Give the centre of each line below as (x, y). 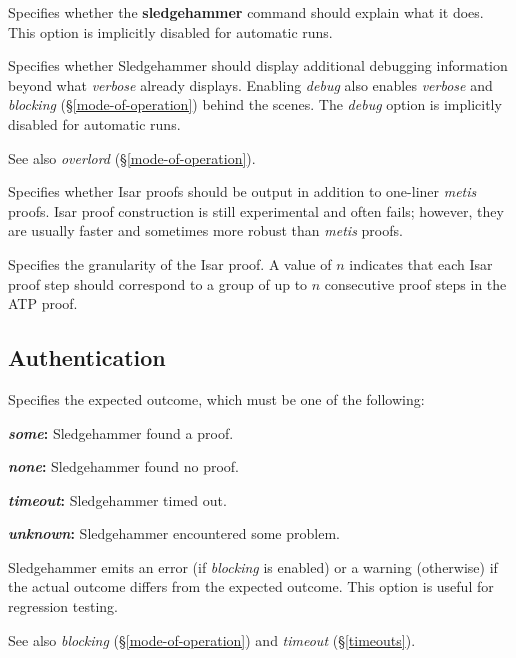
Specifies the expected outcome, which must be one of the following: (216, 398)
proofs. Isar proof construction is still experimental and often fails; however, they (256, 210)
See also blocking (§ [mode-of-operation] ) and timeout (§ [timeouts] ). (212, 639)
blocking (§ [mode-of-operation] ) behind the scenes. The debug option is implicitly (255, 104)
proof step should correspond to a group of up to (158, 283)
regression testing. (63, 606)
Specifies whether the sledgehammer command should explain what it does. (246, 12)
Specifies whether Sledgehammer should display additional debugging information (258, 65)
